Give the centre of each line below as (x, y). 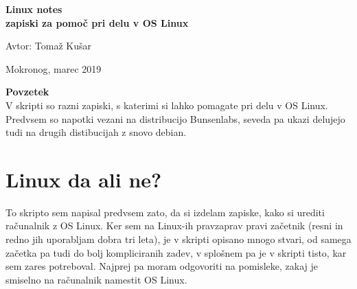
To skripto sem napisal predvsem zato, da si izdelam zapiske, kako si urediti (165, 212)
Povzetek (27, 92)
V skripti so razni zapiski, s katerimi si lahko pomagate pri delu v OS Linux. (167, 105)
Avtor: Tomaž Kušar (48, 46)
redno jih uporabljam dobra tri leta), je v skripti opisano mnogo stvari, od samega (178, 239)
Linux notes (34, 9)
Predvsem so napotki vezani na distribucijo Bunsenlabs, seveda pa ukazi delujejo (175, 118)
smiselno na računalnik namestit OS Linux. (96, 279)
